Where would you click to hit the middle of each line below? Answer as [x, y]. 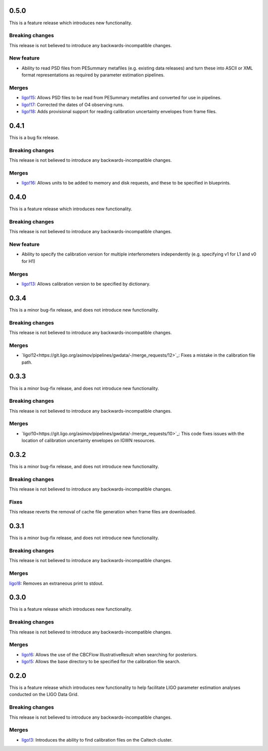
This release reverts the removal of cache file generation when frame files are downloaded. [102, 512]
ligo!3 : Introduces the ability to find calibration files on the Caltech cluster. [97, 740]
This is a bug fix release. [34, 138]
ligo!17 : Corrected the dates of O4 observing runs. [73, 105]
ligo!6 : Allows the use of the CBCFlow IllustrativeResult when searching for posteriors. [110, 654]
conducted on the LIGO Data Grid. [44, 694]
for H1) [29, 261]
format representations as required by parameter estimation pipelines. [93, 75]
